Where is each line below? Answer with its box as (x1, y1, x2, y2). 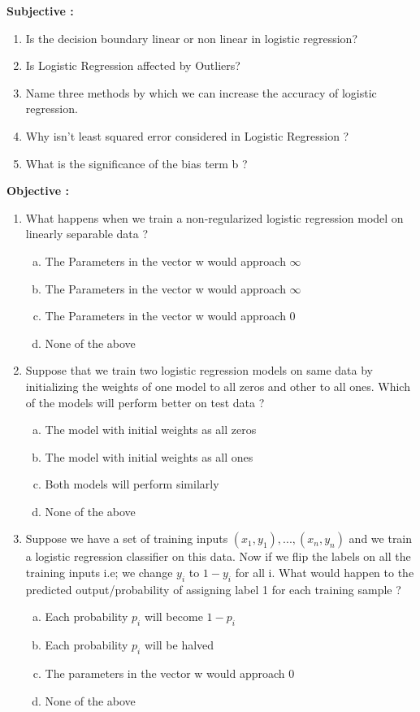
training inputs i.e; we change (25, 564, 173, 581)
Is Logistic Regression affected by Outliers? (25, 57, 240, 74)
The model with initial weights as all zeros (45, 421, 257, 438)
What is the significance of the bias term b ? (25, 154, 248, 171)
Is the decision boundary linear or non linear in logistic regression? (25, 29, 357, 46)
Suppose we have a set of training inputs (25, 530, 228, 547)
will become (144, 608, 203, 625)
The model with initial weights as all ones (45, 448, 253, 465)
